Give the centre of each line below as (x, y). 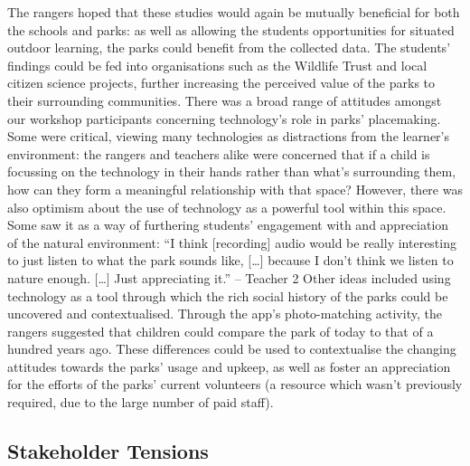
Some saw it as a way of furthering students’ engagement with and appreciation (228, 225)
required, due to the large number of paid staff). (141, 402)
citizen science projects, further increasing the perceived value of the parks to (221, 83)
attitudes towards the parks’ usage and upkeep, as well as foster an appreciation (229, 366)
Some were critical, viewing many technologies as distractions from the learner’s (229, 136)
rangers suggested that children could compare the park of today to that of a (221, 331)
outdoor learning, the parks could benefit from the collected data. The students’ (229, 48)
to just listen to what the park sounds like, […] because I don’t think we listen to (230, 260)
